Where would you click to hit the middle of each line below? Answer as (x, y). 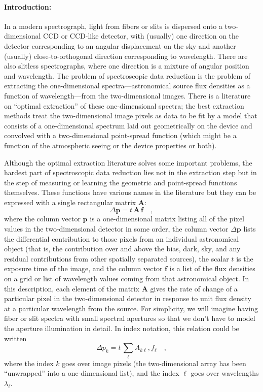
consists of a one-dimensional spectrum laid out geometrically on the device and (128, 125)
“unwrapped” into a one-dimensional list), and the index (92, 373)
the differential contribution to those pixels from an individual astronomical (122, 238)
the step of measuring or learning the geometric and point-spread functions (121, 182)
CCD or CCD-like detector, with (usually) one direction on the (141, 36)
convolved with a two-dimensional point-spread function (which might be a (120, 135)
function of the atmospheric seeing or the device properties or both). (110, 145)
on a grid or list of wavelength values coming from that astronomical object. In (127, 279)
